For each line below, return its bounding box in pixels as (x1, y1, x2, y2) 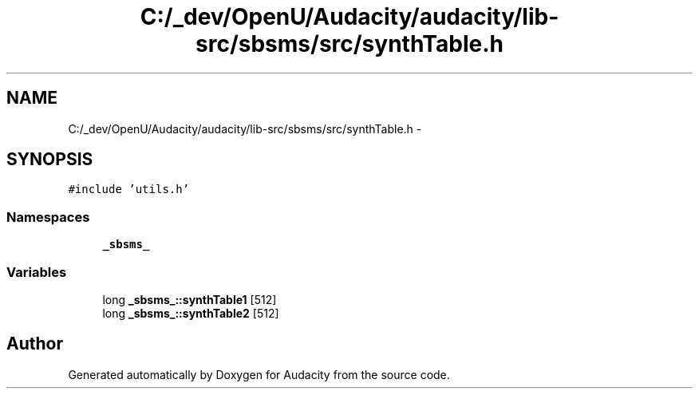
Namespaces (6, 208, 90, 225)
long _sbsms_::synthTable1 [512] (102, 292, 277, 306)
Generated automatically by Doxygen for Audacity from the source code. (68, 367, 450, 381)
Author (6, 334, 63, 354)
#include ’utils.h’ (68, 183, 190, 196)
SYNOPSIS (6, 149, 93, 170)
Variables (6, 263, 67, 280)
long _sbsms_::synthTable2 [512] (102, 306, 279, 320)
